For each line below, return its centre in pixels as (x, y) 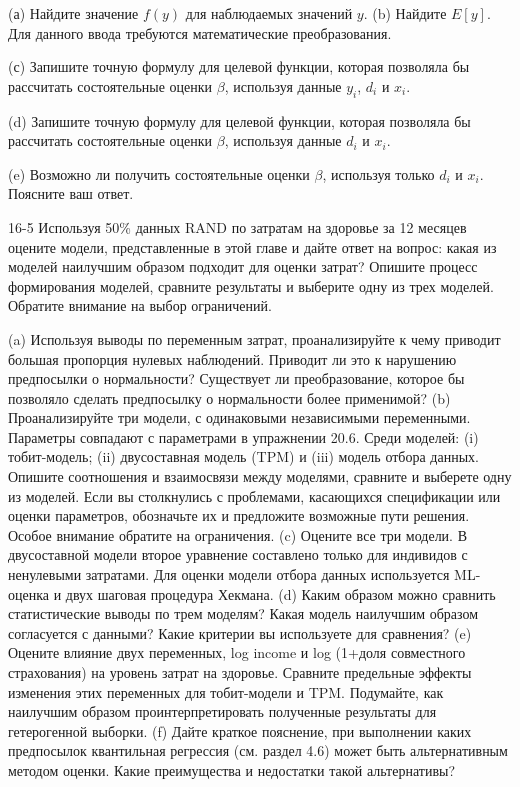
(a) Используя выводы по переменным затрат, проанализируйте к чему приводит (254, 338)
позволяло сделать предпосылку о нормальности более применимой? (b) (229, 397)
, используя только (378, 173)
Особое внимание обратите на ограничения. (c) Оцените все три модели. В (238, 534)
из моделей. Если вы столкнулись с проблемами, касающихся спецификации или (254, 495)
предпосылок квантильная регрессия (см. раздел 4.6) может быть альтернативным (258, 750)
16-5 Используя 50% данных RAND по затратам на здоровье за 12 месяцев (237, 226)
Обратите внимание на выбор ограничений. (140, 305)
